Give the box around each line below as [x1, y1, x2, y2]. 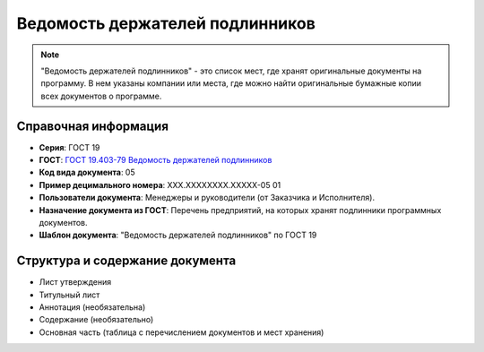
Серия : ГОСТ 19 [39, 142, 100, 152]
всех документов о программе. [40, 90, 162, 101]
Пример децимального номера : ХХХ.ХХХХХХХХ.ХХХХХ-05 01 [39, 179, 281, 190]
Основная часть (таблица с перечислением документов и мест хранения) [39, 327, 324, 338]
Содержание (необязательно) [39, 314, 154, 325]
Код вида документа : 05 [39, 167, 135, 178]
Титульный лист [39, 289, 100, 300]
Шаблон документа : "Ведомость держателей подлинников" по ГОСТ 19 [39, 229, 317, 241]
